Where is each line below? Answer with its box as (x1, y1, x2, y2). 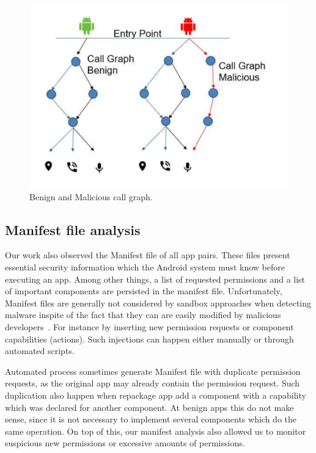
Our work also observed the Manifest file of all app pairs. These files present (5, 248, 290, 261)
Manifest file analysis (5, 220, 141, 239)
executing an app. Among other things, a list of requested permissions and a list (5, 272, 306, 285)
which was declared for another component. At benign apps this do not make (5, 400, 294, 413)
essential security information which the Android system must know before (5, 261, 285, 274)
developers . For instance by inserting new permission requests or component (5, 321, 294, 333)
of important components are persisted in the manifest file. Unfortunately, (5, 284, 282, 297)
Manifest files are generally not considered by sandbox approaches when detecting (5, 296, 312, 309)
